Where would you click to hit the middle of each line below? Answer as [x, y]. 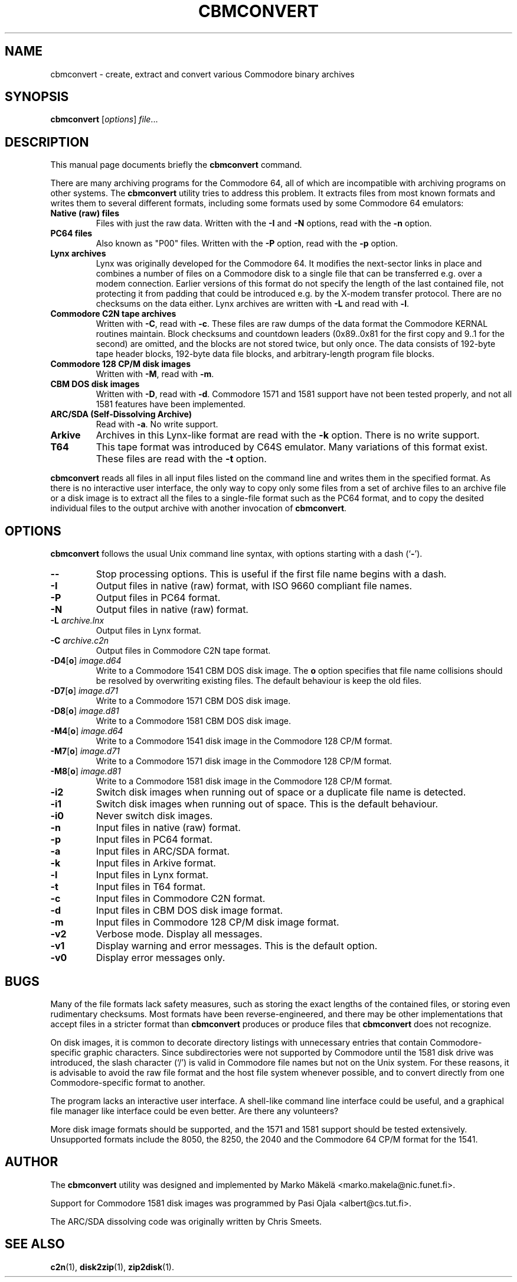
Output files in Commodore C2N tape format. [183, 651]
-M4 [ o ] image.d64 [87, 731]
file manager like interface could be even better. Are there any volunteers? [194, 1111]
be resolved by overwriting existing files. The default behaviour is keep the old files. [258, 681]
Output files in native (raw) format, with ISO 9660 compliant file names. [254, 586]
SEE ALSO [35, 1244]
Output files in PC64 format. [158, 598]
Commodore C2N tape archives [113, 314]
